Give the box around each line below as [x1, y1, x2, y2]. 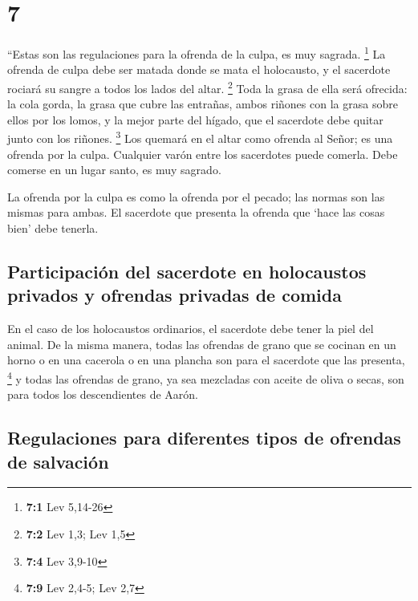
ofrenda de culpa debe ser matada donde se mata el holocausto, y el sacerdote [7, 61, 391, 78]
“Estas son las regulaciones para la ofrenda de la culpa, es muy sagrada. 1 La [7, 43, 386, 62]
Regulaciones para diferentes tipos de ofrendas [7, 425, 401, 450]
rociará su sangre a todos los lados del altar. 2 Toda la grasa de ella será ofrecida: [7, 77, 408, 96]
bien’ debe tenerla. [7, 220, 99, 237]
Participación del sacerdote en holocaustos [7, 259, 367, 284]
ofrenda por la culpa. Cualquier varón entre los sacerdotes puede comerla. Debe [7, 145, 398, 162]
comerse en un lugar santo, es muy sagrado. [7, 161, 221, 178]
